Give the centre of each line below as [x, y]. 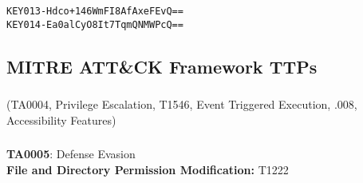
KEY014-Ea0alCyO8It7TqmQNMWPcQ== [95, 24]
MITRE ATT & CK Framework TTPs [162, 66]
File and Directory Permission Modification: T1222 [148, 169]
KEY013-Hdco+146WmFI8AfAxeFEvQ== [95, 11]
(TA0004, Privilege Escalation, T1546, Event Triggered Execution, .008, [182, 104]
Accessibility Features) [61, 119]
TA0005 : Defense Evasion [71, 154]
